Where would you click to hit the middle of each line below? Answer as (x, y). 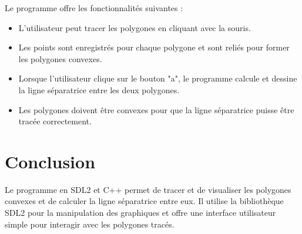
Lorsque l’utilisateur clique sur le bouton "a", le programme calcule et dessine (158, 78)
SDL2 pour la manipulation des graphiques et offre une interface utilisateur (140, 213)
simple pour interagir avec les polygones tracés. (90, 224)
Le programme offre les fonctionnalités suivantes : (94, 8)
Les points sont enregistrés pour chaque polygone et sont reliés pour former (154, 47)
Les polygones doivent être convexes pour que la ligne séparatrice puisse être (156, 109)
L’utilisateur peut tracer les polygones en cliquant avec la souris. (135, 27)
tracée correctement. (55, 121)
